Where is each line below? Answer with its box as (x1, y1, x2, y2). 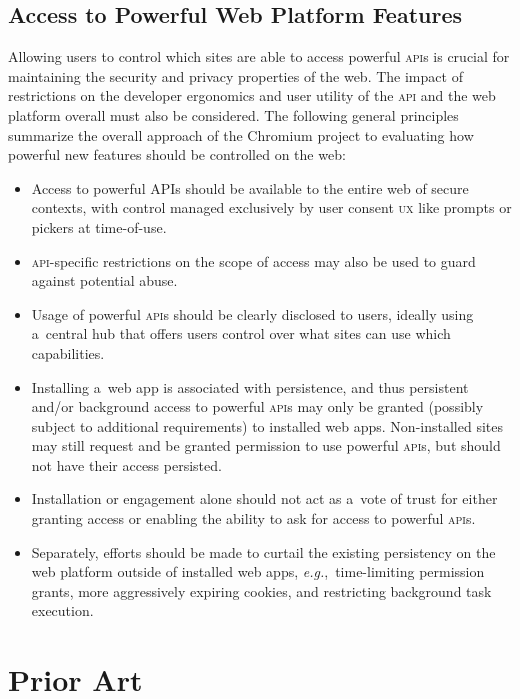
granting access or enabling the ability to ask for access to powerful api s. (31, 508, 476, 529)
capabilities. (31, 342, 105, 363)
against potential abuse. (31, 270, 178, 291)
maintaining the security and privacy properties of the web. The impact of (8, 65, 463, 86)
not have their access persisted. (31, 454, 222, 475)
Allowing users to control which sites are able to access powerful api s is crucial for (8, 46, 510, 67)
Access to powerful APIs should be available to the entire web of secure (31, 177, 469, 198)
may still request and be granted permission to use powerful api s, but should (31, 435, 501, 456)
